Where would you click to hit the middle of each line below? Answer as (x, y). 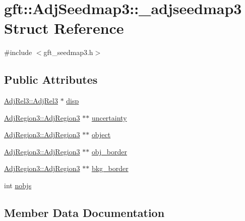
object (101, 134)
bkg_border (110, 168)
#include (18, 52)
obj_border (109, 151)
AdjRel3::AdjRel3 (31, 101)
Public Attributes (51, 79)
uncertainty (109, 117)
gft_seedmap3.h (68, 52)
